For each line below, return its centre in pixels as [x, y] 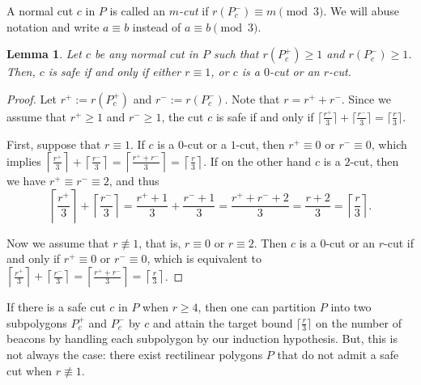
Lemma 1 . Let [44, 54]
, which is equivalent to [204, 258]
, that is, [160, 242]
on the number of [359, 322]
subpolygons [37, 322]
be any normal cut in [146, 54]
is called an [138, 11]
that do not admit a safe [338, 354]
